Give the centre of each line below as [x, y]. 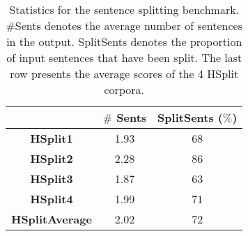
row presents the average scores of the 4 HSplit [124, 73]
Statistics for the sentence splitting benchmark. [124, 9]
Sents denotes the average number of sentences [129, 25]
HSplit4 [52, 199]
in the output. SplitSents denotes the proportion [124, 41]
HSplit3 [52, 179]
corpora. [124, 89]
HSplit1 [52, 138]
